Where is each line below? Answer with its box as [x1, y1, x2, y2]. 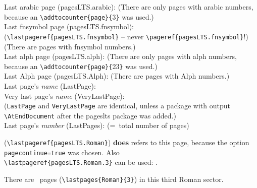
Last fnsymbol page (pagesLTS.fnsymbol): [4, 21, 134, 32]
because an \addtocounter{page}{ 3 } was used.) [4, 11, 154, 22]
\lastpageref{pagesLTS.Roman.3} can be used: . [4, 157, 158, 167]
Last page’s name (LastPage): [4, 80, 96, 91]
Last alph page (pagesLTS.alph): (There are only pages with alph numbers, [4, 51, 237, 61]
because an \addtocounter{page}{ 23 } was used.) [4, 60, 158, 71]
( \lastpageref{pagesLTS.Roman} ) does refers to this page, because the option [4, 137, 249, 148]
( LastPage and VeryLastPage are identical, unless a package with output [4, 100, 230, 111]
